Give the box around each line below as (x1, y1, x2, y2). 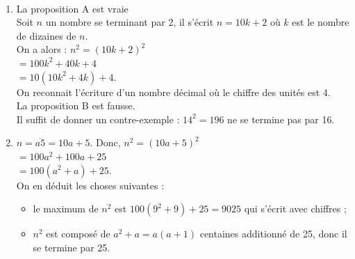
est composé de (46, 226, 110, 241)
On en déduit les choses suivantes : (16, 178, 165, 192)
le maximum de (33, 201, 99, 216)
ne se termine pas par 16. (227, 111, 335, 126)
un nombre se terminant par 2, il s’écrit (45, 15, 214, 29)
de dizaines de (16, 28, 76, 42)
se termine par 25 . (33, 240, 110, 254)
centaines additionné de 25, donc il (199, 226, 347, 241)
